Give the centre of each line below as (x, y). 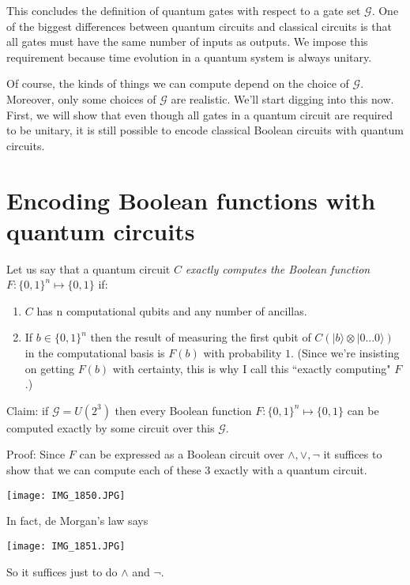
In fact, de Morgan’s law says (77, 521)
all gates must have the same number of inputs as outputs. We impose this (187, 42)
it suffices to (353, 454)
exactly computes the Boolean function (278, 268)
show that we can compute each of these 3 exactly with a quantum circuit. (187, 470)
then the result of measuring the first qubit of (201, 337)
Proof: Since (36, 454)
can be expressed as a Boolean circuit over (182, 454)
